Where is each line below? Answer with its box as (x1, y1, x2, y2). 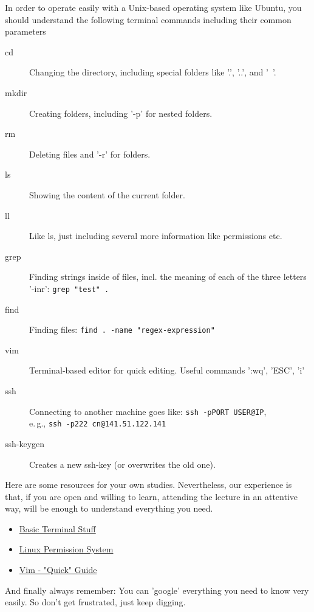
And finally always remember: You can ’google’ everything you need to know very (5, 583, 309, 596)
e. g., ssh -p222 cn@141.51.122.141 (29, 417, 166, 429)
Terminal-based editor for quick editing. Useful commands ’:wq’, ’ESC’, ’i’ (29, 364, 305, 377)
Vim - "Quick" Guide (19, 563, 97, 576)
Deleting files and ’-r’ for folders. (29, 147, 151, 160)
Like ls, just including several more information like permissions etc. (29, 229, 282, 242)
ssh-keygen (5, 437, 45, 450)
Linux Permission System (19, 543, 114, 555)
